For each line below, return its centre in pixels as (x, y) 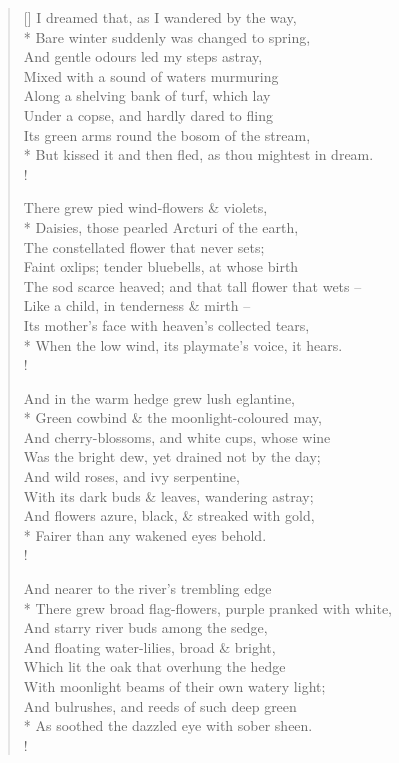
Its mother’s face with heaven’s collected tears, (166, 324)
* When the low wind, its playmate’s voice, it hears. (183, 344)
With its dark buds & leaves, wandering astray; (168, 495)
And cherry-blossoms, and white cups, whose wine (177, 436)
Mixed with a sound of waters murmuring (151, 75)
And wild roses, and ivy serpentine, (131, 476)
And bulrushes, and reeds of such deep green (160, 705)
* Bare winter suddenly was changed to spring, (167, 36)
